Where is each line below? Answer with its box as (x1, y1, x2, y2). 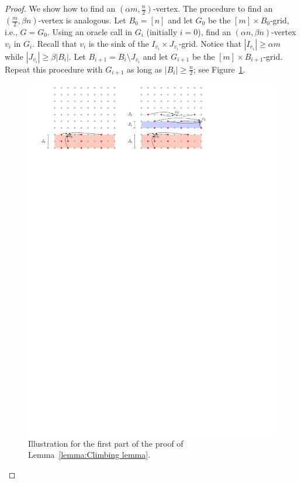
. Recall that (32, 37, 77, 49)
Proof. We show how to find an (5, 2, 116, 14)
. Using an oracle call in (47, 26, 132, 37)
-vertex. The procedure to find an (153, 2, 273, 14)
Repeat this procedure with (5, 63, 103, 75)
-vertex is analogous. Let (38, 14, 126, 26)
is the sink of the (88, 37, 149, 49)
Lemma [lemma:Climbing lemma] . (28, 448, 151, 461)
